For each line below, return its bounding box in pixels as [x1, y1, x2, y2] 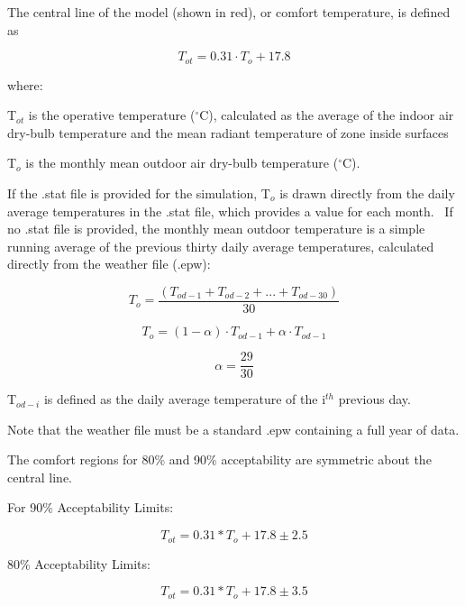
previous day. [338, 390, 411, 409]
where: [7, 75, 43, 94]
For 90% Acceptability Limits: [7, 498, 174, 517]
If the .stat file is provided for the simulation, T [7, 184, 270, 203]
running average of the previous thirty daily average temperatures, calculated [7, 236, 434, 255]
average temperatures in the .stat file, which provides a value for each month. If [7, 201, 453, 220]
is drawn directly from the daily [279, 184, 455, 203]
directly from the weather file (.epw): [7, 254, 211, 273]
